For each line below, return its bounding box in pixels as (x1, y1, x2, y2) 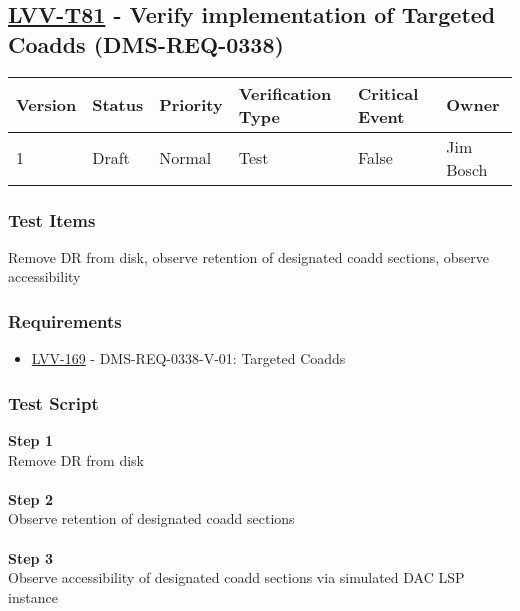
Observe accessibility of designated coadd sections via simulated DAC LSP (8, 567, 465, 588)
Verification (238, 81, 332, 105)
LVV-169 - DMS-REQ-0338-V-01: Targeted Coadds (31, 348, 346, 369)
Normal (159, 146, 212, 170)
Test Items (8, 207, 96, 232)
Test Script (8, 390, 99, 415)
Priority (159, 93, 223, 117)
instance (8, 586, 58, 607)
